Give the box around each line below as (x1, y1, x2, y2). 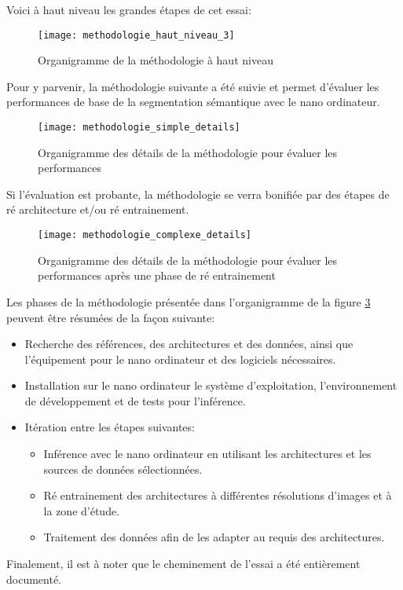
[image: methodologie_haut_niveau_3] (38, 29, 235, 41)
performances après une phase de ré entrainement (38, 267, 276, 284)
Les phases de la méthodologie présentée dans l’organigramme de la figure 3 (6, 293, 371, 310)
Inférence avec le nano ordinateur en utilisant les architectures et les (43, 445, 372, 462)
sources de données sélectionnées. (43, 460, 203, 477)
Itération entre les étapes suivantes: (24, 419, 195, 435)
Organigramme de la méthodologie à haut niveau (38, 52, 273, 68)
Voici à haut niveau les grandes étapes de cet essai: (6, 2, 251, 17)
